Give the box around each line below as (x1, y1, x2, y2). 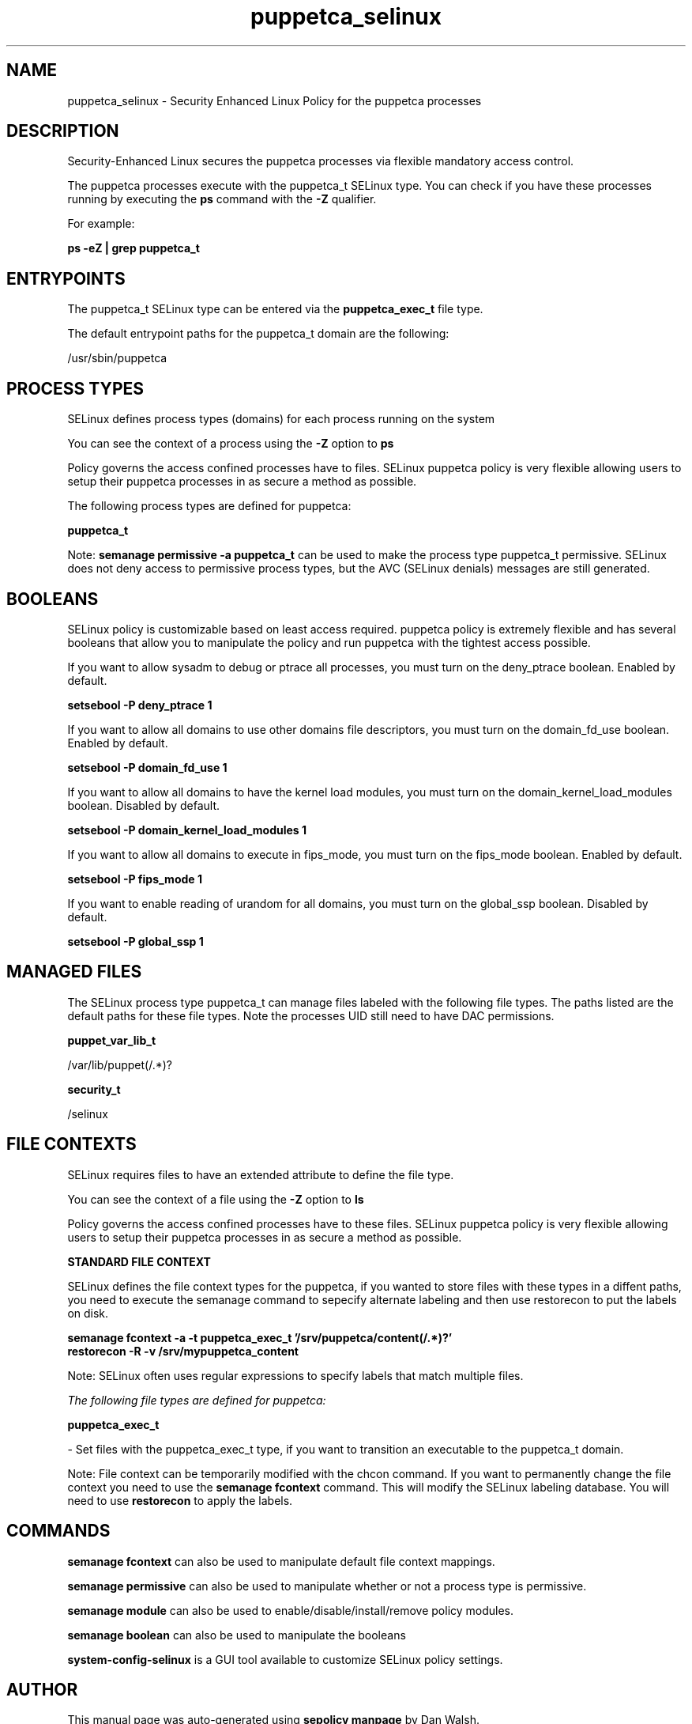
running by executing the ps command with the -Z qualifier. (67, 192, 377, 206)
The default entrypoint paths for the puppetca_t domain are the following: (67, 327, 449, 341)
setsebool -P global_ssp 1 (67, 934, 204, 948)
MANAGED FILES (6, 962, 142, 982)
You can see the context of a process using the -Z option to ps (67, 437, 394, 451)
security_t (67, 1082, 121, 1096)
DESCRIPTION (6, 121, 119, 142)
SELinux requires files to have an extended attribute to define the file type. (67, 1167, 454, 1181)
